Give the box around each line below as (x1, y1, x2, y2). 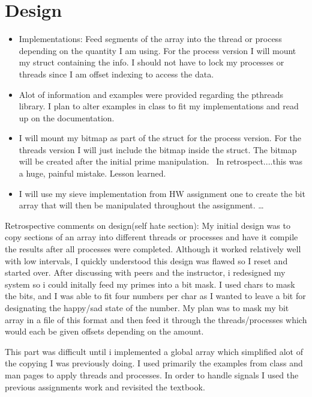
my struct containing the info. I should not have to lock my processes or (19, 56, 284, 68)
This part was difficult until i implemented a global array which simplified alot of (5, 345, 303, 357)
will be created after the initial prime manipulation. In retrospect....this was (19, 155, 302, 168)
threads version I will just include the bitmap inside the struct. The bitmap (19, 143, 297, 156)
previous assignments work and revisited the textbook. (5, 380, 205, 393)
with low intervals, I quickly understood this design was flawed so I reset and (5, 254, 288, 267)
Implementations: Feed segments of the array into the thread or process (19, 32, 282, 45)
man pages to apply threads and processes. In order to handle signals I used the (5, 368, 299, 381)
